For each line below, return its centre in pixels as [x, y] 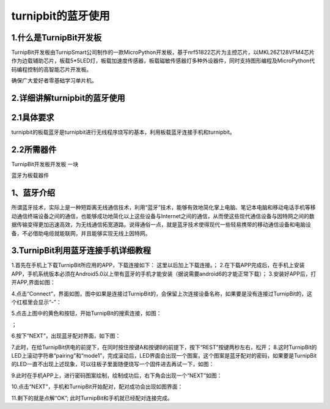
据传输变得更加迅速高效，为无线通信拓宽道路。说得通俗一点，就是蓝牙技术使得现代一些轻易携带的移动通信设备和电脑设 [161, 225]
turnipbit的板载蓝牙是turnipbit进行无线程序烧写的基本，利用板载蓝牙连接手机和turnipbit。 [123, 132]
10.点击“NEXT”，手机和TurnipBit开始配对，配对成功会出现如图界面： [97, 387]
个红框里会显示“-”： [36, 302]
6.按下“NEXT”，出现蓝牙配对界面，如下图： [66, 336]
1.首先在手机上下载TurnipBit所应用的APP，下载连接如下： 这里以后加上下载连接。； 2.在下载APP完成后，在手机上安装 [158, 265]
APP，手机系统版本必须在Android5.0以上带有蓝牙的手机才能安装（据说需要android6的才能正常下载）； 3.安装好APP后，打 [164, 274]
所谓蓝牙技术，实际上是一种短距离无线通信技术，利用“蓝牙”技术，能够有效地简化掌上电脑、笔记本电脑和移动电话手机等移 [163, 207]
